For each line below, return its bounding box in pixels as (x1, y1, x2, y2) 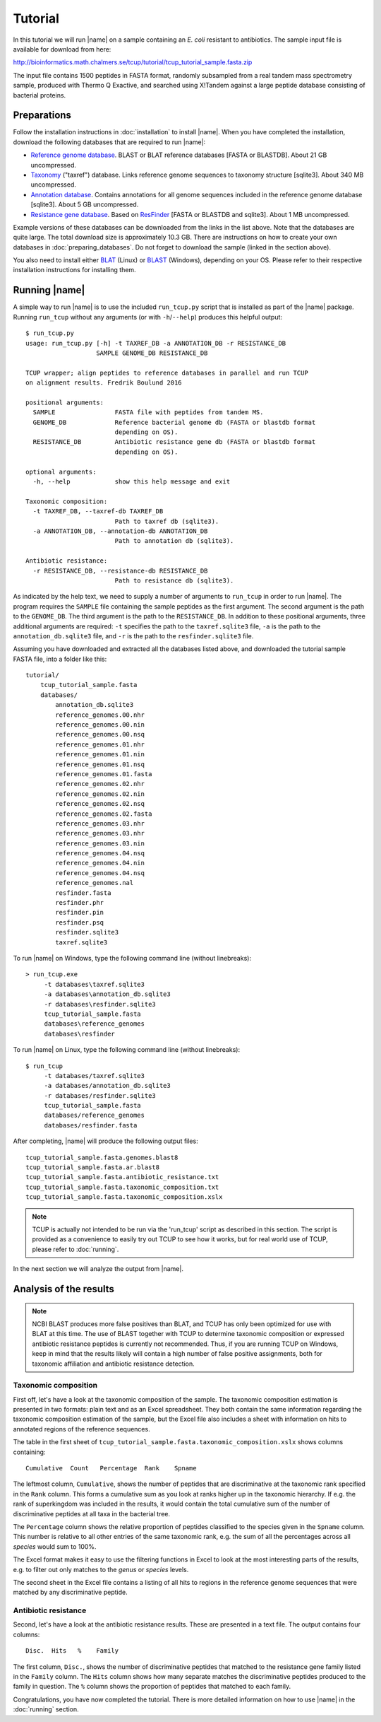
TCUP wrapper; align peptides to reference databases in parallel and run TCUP (25, 368, 308, 377)
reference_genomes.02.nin (55, 790, 145, 798)
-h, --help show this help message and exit (32, 478, 231, 486)
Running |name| (13, 284, 85, 296)
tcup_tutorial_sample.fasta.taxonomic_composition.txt (25, 1183, 219, 1191)
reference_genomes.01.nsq (55, 760, 145, 768)
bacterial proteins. (13, 90, 66, 99)
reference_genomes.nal (55, 879, 134, 887)
